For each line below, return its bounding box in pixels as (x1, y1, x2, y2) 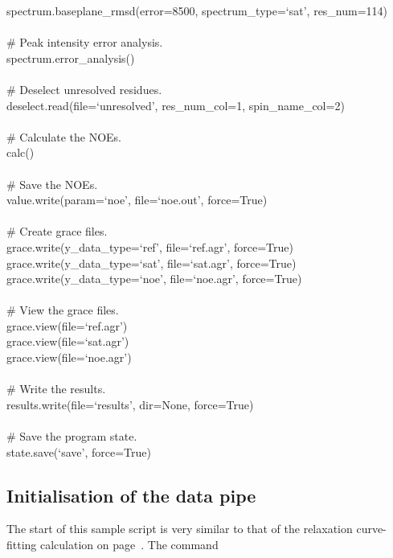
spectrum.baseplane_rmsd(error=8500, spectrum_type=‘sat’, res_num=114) (6, 2, 388, 18)
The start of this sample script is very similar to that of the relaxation (6, 520, 353, 537)
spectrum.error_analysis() (6, 49, 135, 66)
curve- (356, 520, 387, 537)
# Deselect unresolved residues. (6, 80, 162, 97)
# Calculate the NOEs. (6, 128, 121, 145)
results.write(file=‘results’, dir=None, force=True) (6, 396, 254, 412)
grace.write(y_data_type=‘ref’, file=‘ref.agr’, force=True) (6, 238, 293, 255)
